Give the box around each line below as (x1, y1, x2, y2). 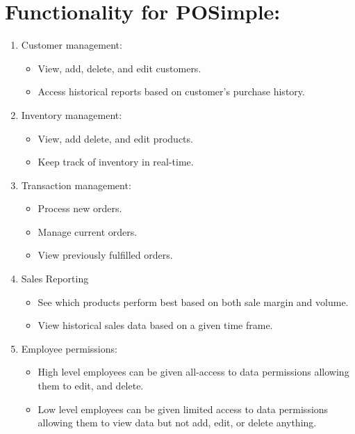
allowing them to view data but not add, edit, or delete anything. (38, 415, 317, 430)
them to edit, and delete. (38, 378, 144, 393)
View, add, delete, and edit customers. (38, 61, 201, 75)
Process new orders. (38, 201, 122, 216)
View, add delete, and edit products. (38, 131, 193, 145)
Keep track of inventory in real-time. (38, 154, 194, 169)
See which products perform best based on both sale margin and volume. (38, 294, 349, 309)
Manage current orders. (38, 224, 138, 239)
